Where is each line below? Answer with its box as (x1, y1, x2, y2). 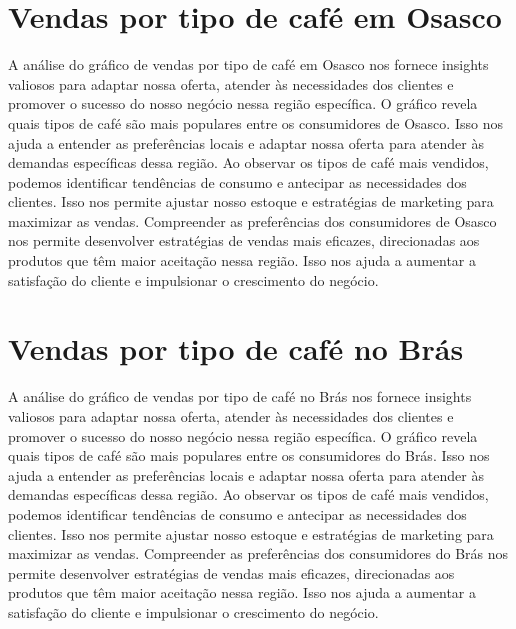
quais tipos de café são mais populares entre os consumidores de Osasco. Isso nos (8, 112, 503, 133)
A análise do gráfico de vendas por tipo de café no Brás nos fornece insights (8, 386, 472, 407)
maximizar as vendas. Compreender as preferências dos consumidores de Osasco (8, 210, 497, 231)
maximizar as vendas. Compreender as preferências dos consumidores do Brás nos (8, 543, 509, 564)
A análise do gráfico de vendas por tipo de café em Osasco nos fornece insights (8, 54, 489, 75)
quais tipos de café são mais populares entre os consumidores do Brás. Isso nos (8, 445, 490, 466)
